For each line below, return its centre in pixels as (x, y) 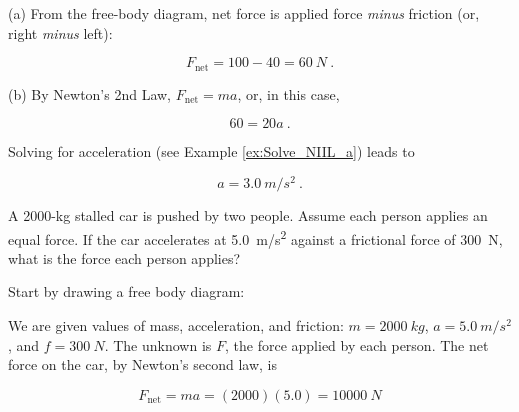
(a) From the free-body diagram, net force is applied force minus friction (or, (244, 13)
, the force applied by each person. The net (357, 344)
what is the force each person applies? (124, 257)
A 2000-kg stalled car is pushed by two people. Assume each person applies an (248, 214)
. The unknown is (158, 344)
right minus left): (60, 32)
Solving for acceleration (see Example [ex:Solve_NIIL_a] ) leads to (211, 151)
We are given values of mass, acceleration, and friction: (176, 324)
